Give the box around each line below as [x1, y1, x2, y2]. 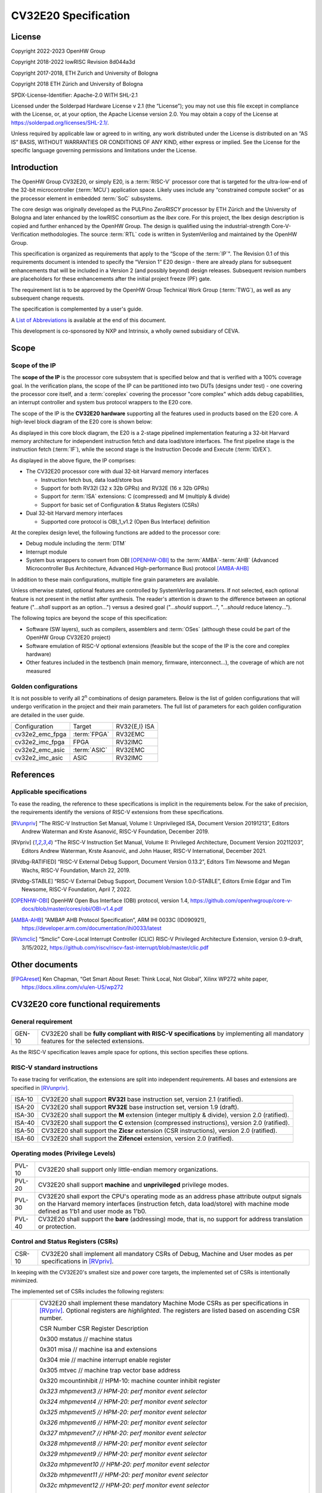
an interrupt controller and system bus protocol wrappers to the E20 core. [11, 399, 193, 406]
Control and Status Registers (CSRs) [11, 1237, 119, 1246]
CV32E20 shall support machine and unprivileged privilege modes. [38, 1180, 229, 1188]
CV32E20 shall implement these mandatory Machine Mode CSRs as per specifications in [39, 1299, 289, 1307]
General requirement [11, 1017, 73, 1025]
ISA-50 [14, 1126, 35, 1135]
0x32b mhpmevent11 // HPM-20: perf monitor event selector [39, 1470, 209, 1479]
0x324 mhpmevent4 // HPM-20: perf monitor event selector [39, 1397, 208, 1406]
